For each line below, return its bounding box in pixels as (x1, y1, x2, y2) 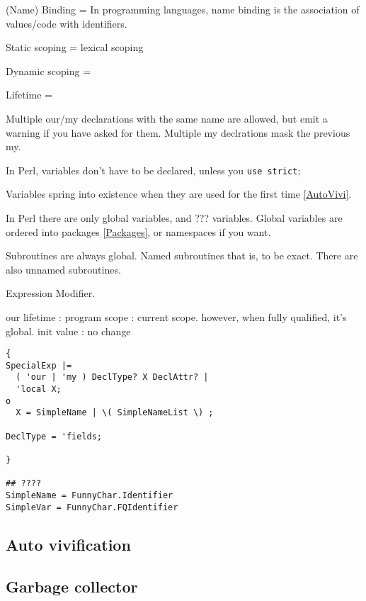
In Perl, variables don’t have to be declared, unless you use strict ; (6, 162, 301, 177)
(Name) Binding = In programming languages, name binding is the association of (6, 2, 360, 16)
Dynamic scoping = (6, 63, 91, 78)
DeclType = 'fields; (6, 431, 103, 442)
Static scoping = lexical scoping (6, 40, 144, 55)
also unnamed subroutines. (6, 262, 121, 276)
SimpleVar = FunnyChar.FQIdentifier (6, 502, 178, 512)
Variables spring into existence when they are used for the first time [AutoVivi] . (6, 186, 352, 201)
